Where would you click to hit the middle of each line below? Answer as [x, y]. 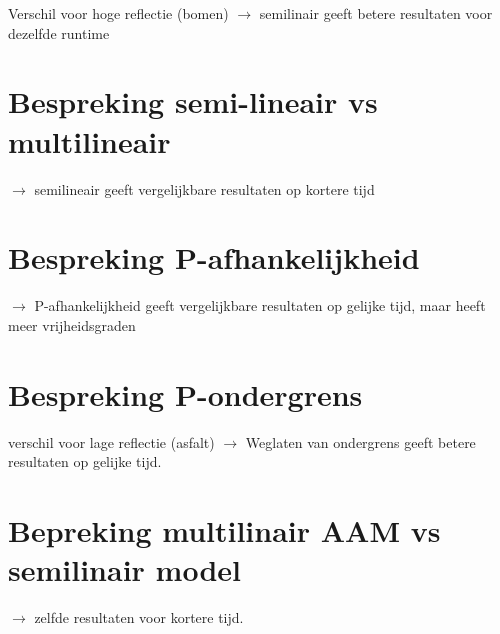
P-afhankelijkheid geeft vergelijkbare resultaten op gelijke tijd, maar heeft [260, 305]
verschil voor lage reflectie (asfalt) [111, 441]
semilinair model [124, 569]
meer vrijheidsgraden [72, 324]
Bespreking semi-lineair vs [193, 101]
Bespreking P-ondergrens [185, 393]
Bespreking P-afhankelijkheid [214, 257]
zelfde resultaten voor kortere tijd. [139, 617]
